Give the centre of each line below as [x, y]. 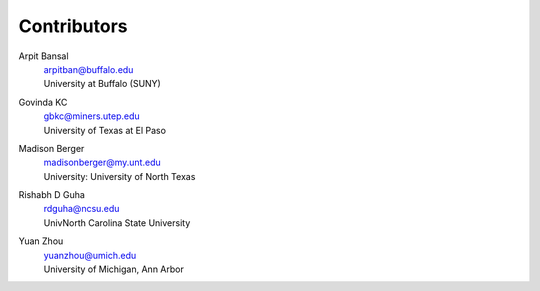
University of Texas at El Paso [105, 130]
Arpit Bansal [43, 56]
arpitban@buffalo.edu [88, 69]
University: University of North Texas [119, 176]
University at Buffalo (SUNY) [102, 84]
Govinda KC [43, 102]
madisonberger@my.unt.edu [102, 162]
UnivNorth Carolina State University [117, 222]
